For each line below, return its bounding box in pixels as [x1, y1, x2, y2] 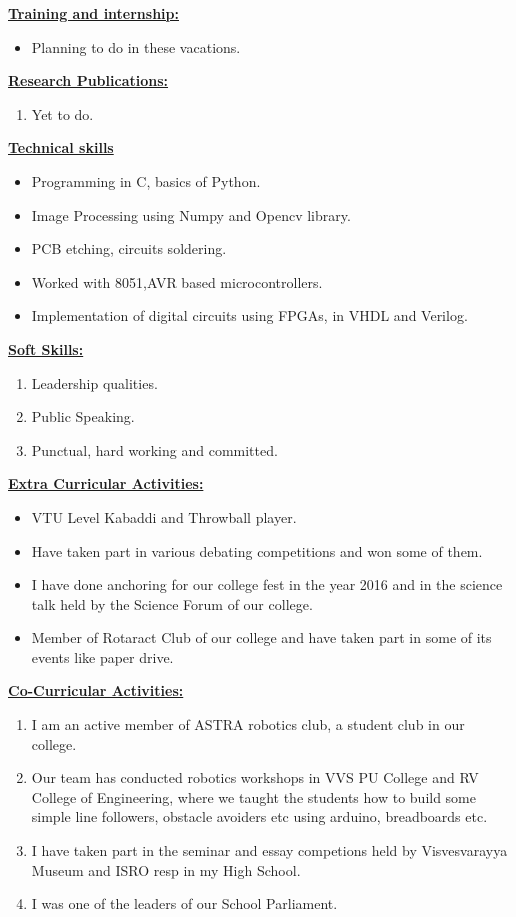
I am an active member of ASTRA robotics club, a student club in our [31, 714, 465, 735]
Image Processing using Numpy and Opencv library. [31, 204, 351, 225]
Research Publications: [8, 70, 169, 91]
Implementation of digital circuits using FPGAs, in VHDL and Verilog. [31, 305, 468, 326]
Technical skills [8, 137, 114, 158]
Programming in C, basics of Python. [31, 170, 261, 191]
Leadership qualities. [31, 372, 158, 393]
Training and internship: [8, 3, 179, 23]
